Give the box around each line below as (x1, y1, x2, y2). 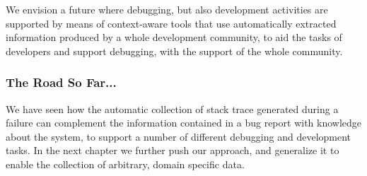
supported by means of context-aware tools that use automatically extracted (6, 16, 337, 30)
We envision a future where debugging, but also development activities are (6, 2, 328, 16)
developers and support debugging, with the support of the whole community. (6, 43, 343, 58)
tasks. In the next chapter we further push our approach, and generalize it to (6, 143, 339, 158)
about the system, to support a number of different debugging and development (6, 129, 351, 143)
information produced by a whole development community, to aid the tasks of (6, 30, 342, 45)
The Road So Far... (6, 74, 117, 91)
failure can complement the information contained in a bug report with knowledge (6, 115, 362, 130)
